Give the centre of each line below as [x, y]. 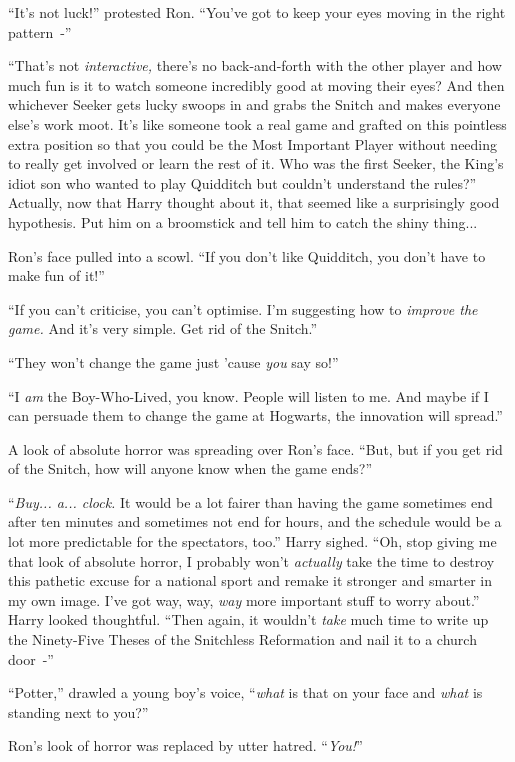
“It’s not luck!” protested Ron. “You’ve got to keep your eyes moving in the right [257, 12]
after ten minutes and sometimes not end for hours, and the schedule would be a [255, 521]
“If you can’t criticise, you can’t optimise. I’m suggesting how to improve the [243, 308]
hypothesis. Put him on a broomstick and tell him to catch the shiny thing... [243, 221]
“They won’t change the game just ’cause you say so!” [173, 361]
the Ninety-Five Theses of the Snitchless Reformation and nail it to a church [242, 639]
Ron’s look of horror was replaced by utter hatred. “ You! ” [185, 745]
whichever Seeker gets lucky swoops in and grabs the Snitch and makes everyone [254, 104]
